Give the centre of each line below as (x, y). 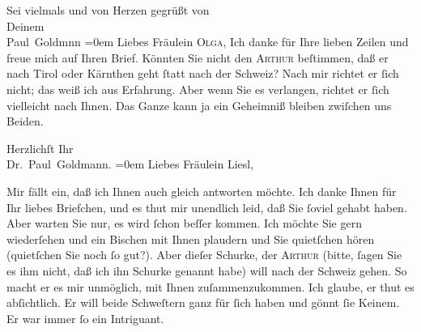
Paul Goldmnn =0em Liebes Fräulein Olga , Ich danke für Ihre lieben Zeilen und (208, 42)
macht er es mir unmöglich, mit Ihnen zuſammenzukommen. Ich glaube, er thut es (210, 286)
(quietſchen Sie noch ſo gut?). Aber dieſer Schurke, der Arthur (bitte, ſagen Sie (204, 255)
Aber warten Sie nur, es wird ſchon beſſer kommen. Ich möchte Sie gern (184, 223)
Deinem (26, 26)
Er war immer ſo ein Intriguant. (85, 318)
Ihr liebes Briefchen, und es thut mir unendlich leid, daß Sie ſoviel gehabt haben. (207, 207)
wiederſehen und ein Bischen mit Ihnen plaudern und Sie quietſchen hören (191, 238)
